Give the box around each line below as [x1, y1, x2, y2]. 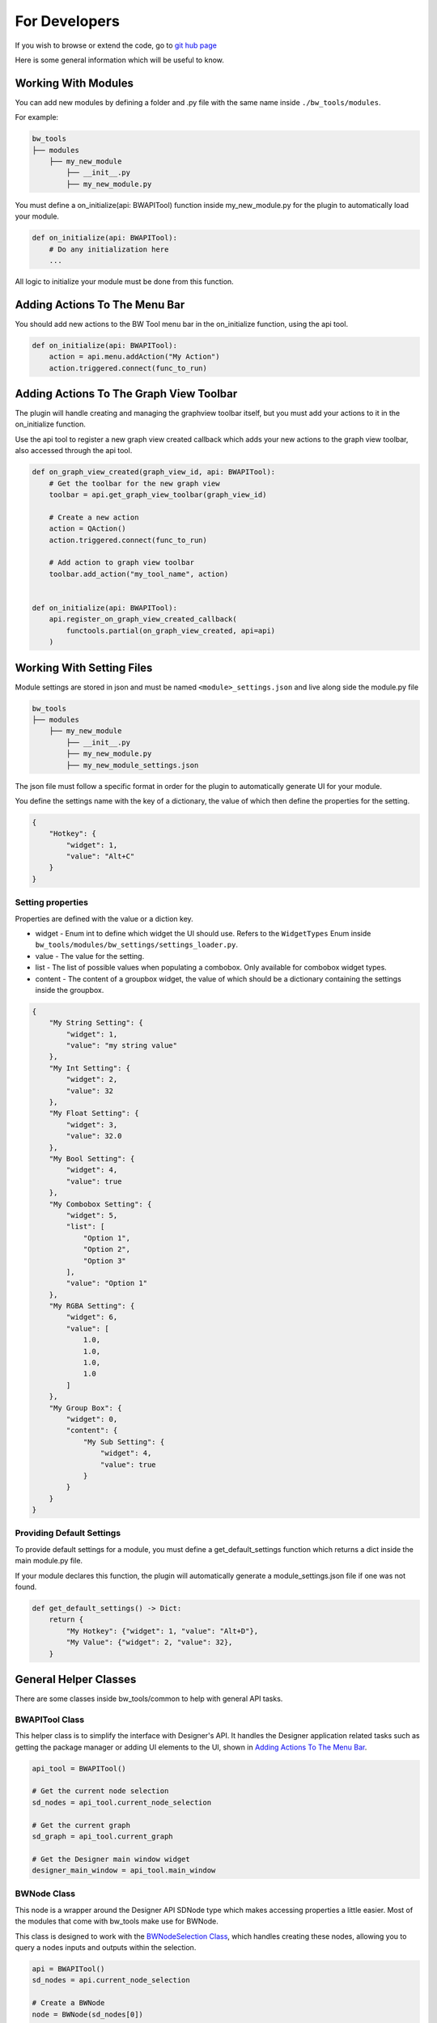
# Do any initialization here [49, 244, 169, 254]
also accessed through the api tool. [15, 446, 133, 456]
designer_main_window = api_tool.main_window [32, 1866, 216, 1875]
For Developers [15, 12, 121, 30]
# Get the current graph [32, 1821, 131, 1830]
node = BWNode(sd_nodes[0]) [32, 2009, 143, 2019]
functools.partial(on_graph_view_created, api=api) [66, 626, 276, 635]
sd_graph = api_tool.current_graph [32, 1831, 173, 1841]
